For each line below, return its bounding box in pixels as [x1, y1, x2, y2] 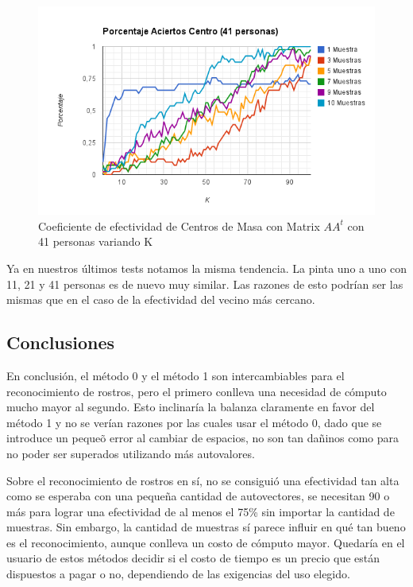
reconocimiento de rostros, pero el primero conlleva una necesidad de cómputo [6, 383, 387, 399]
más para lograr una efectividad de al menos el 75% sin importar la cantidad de [6, 503, 395, 519]
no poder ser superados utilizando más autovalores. [6, 445, 255, 461]
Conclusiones [6, 330, 115, 355]
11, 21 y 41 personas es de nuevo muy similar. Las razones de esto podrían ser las [6, 275, 403, 292]
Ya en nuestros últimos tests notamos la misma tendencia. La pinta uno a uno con [6, 259, 407, 276]
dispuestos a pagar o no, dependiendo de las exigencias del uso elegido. [6, 566, 350, 582]
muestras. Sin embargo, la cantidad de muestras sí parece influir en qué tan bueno [6, 519, 406, 535]
